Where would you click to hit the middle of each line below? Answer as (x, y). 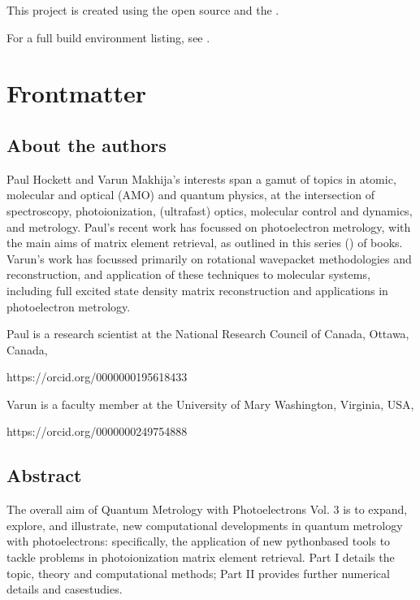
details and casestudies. (65, 589)
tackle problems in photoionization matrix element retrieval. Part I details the (201, 557)
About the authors (87, 144)
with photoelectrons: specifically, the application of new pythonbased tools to (199, 541)
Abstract (44, 475)
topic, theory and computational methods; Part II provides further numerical (198, 573)
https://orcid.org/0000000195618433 (97, 377)
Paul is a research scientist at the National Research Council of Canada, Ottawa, (208, 334)
